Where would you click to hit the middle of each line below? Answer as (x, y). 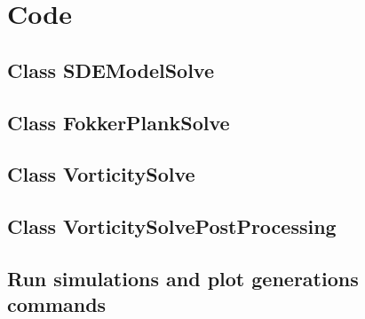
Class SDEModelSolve (111, 70)
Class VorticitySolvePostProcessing (172, 226)
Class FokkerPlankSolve (119, 122)
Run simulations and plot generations (183, 278)
